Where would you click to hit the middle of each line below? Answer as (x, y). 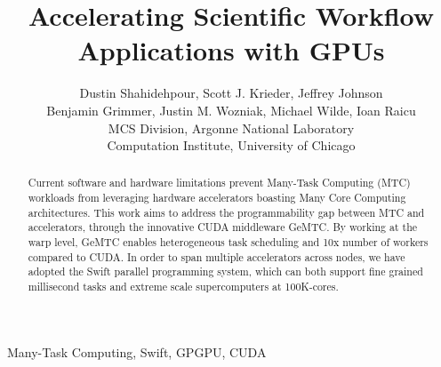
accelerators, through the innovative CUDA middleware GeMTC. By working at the (223, 227)
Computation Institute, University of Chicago (231, 145)
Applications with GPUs (231, 50)
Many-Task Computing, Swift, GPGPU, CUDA (137, 351)
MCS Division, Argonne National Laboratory (231, 128)
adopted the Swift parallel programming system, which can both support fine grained (225, 271)
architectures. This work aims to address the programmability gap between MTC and (226, 212)
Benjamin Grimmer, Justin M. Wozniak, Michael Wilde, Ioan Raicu (231, 110)
